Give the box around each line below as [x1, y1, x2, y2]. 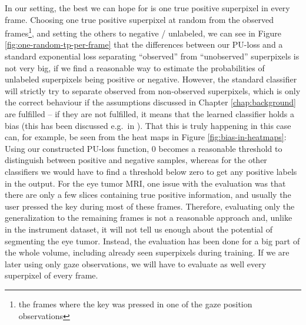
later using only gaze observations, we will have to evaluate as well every [5, 257, 267, 270]
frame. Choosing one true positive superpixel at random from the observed [5, 13, 274, 25]
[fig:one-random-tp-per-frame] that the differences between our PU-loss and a [5, 38, 283, 51]
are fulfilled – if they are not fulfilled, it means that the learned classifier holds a [5, 108, 295, 120]
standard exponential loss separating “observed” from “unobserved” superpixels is [5, 50, 300, 62]
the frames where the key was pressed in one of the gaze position [18, 297, 252, 310]
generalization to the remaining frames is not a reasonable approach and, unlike [5, 211, 292, 224]
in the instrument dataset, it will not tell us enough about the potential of [5, 223, 272, 235]
